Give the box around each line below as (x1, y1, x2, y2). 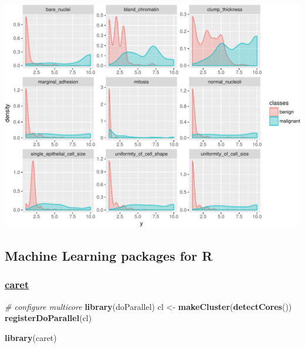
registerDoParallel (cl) (5, 312, 92, 324)
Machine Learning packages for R (5, 246, 213, 264)
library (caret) (5, 331, 57, 343)
